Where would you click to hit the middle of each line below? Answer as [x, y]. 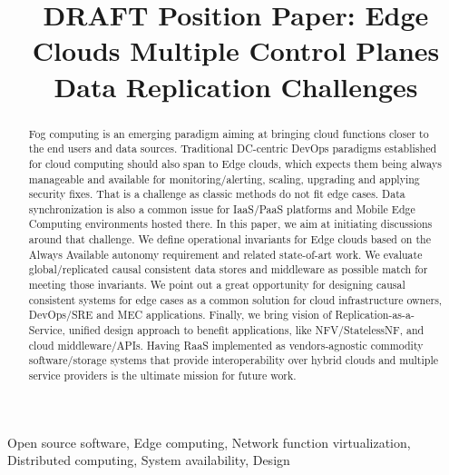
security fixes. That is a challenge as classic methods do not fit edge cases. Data [217, 194]
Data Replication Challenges [236, 86]
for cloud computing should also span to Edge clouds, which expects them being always [235, 163]
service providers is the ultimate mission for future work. [162, 376]
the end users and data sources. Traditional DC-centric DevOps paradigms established [233, 148]
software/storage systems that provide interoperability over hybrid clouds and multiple [233, 360]
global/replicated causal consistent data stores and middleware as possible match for [228, 269]
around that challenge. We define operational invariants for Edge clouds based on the [229, 239]
